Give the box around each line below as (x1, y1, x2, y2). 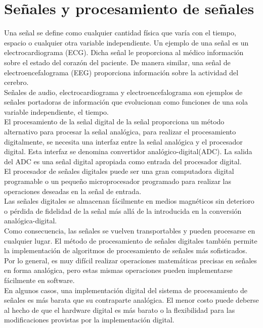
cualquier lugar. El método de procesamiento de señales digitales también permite (4, 235, 257, 246)
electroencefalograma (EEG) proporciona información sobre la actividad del (4, 67, 239, 77)
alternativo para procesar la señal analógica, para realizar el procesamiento (4, 126, 236, 137)
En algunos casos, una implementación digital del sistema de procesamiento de (4, 285, 247, 295)
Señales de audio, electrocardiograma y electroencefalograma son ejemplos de (4, 86, 243, 97)
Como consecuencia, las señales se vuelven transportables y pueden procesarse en (4, 225, 255, 236)
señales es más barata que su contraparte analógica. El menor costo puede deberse (4, 295, 259, 305)
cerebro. (4, 77, 29, 87)
